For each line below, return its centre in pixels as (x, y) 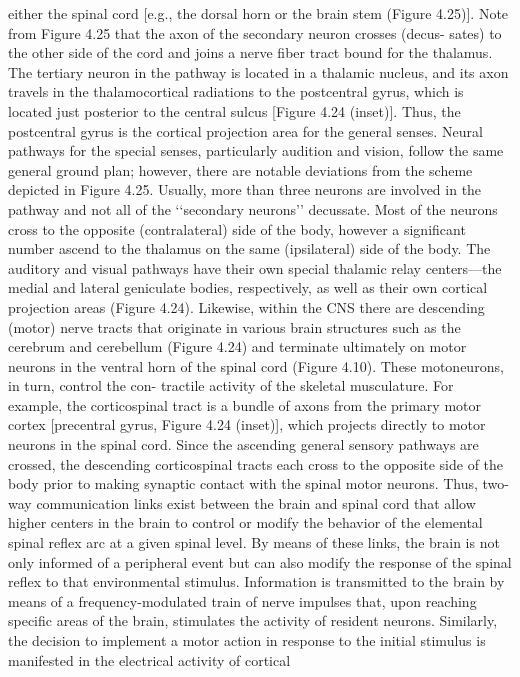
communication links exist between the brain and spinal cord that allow (256, 502)
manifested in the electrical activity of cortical (149, 659)
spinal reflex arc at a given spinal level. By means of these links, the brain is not (254, 542)
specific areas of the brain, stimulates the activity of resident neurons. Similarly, (253, 620)
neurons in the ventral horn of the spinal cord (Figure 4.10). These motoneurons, (256, 365)
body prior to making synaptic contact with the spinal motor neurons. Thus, (243, 483)
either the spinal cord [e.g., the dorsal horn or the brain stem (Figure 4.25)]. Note (258, 13)
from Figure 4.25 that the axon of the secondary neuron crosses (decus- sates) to (255, 32)
